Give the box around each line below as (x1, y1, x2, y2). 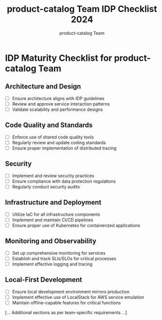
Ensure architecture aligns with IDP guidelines (12, 95, 105, 101)
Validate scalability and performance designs (12, 107, 103, 112)
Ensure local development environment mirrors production (12, 289, 130, 294)
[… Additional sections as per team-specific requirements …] (5, 309, 127, 315)
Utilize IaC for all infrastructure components (12, 211, 100, 217)
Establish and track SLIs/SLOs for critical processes (12, 255, 116, 261)
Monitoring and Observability (5, 237, 97, 245)
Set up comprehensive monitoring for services (12, 250, 106, 256)
